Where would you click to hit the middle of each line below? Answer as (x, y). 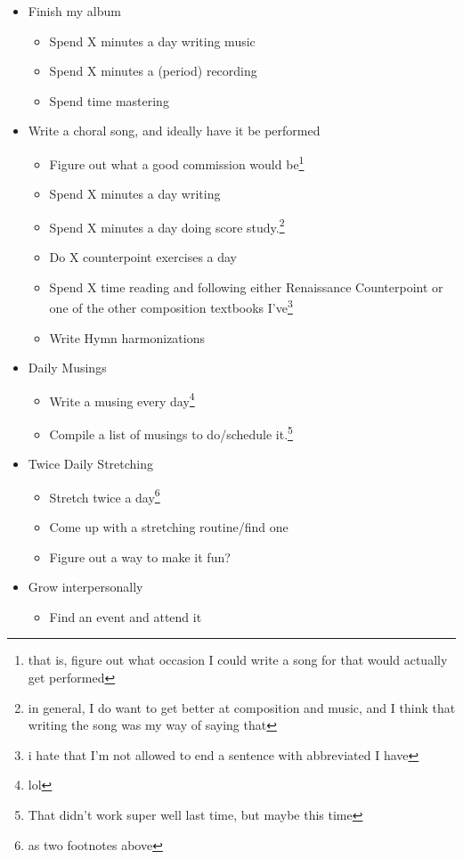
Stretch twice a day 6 (105, 495)
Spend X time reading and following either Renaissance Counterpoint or (246, 286)
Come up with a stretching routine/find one (169, 527)
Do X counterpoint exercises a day (143, 257)
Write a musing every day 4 (122, 399)
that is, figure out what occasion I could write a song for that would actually (238, 660)
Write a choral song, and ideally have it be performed (174, 131)
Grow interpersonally (85, 587)
